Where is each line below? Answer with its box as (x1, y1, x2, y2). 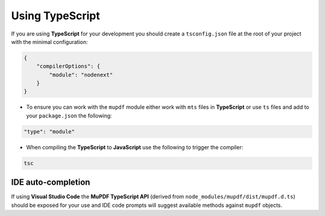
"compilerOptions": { (36, 63, 101, 70)
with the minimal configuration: (11, 38, 88, 45)
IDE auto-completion (11, 177, 90, 188)
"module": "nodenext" (49, 71, 113, 78)
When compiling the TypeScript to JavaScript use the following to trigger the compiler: (26, 143, 244, 150)
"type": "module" (23, 128, 75, 135)
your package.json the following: (26, 112, 113, 119)
